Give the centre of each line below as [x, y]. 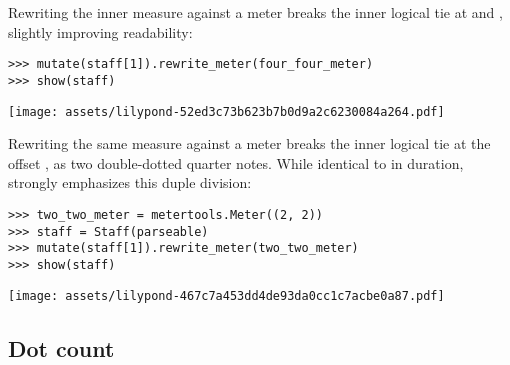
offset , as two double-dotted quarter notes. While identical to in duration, [236, 162]
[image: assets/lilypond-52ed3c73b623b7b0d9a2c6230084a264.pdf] [226, 111]
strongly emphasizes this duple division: [130, 182]
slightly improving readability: [100, 31]
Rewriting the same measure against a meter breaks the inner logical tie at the [249, 143]
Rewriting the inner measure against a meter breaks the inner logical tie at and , [255, 12]
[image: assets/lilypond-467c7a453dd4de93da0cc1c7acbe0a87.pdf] [226, 295]
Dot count [61, 347]
